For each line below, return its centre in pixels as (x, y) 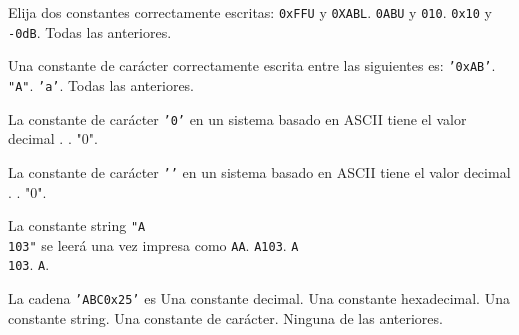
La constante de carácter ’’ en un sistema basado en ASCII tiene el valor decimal (259, 171)
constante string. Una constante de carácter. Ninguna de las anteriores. (225, 317)
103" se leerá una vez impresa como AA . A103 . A (153, 244)
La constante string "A (77, 225)
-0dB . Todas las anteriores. (90, 31)
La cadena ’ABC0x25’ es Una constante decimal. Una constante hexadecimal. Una (259, 298)
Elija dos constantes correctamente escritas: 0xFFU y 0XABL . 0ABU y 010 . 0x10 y (250, 12)
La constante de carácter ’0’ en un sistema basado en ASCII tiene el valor (237, 118)
